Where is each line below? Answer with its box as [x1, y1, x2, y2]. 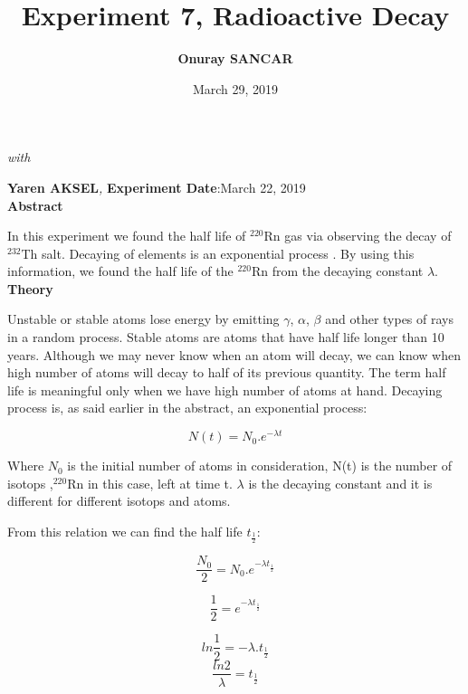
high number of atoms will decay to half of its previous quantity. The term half [7, 363, 446, 382]
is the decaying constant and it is [248, 473, 433, 492]
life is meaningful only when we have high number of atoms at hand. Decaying [7, 380, 443, 399]
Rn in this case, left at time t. [67, 473, 233, 492]
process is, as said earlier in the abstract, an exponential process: [7, 398, 368, 417]
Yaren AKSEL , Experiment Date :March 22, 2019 [7, 177, 306, 196]
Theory [7, 279, 53, 298]
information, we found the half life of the [7, 261, 234, 280]
